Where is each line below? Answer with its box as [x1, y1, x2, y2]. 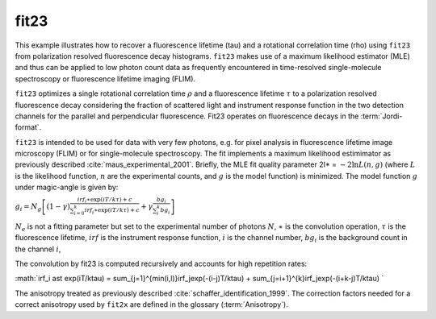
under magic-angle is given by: [15, 182, 119, 193]
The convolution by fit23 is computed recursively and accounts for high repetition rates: [15, 259, 308, 269]
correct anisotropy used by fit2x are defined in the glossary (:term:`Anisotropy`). [15, 300, 288, 309]
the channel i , [15, 244, 61, 254]
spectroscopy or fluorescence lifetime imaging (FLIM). [15, 73, 196, 84]
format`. [15, 122, 42, 132]
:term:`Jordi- [360, 111, 403, 121]
